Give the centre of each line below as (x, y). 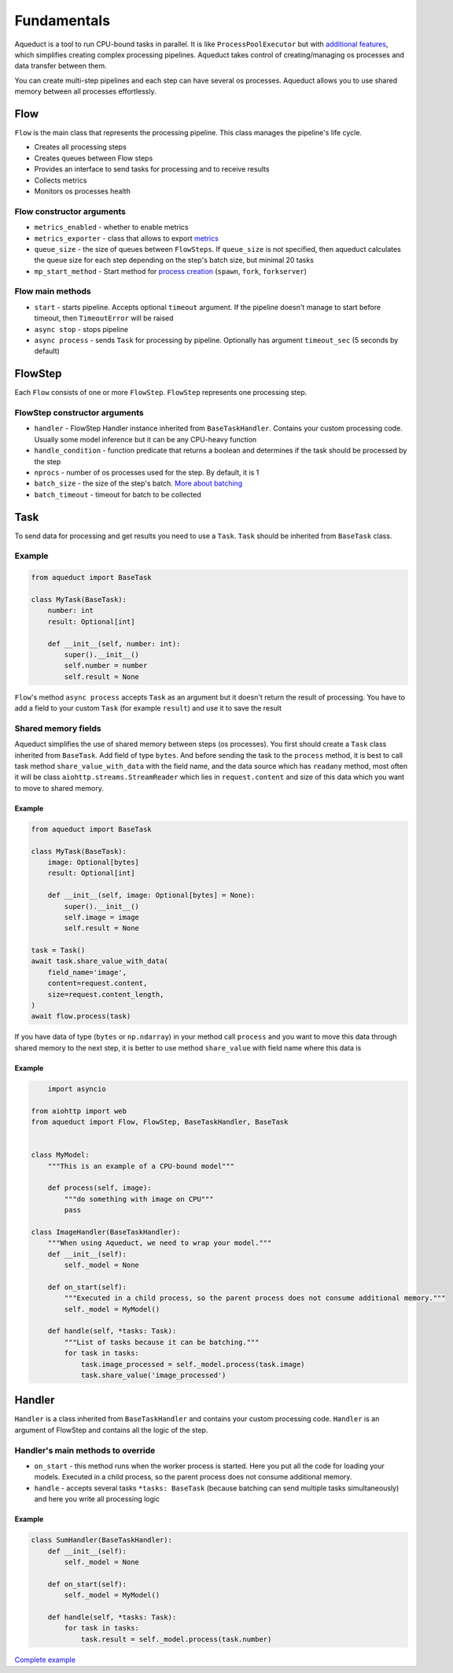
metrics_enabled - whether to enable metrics (111, 227)
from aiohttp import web (79, 1111)
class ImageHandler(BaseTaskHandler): (106, 1232)
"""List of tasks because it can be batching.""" (162, 1342)
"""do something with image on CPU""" (139, 1199)
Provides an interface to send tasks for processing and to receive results (152, 169)
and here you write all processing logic (97, 1499)
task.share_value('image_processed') (153, 1375)
